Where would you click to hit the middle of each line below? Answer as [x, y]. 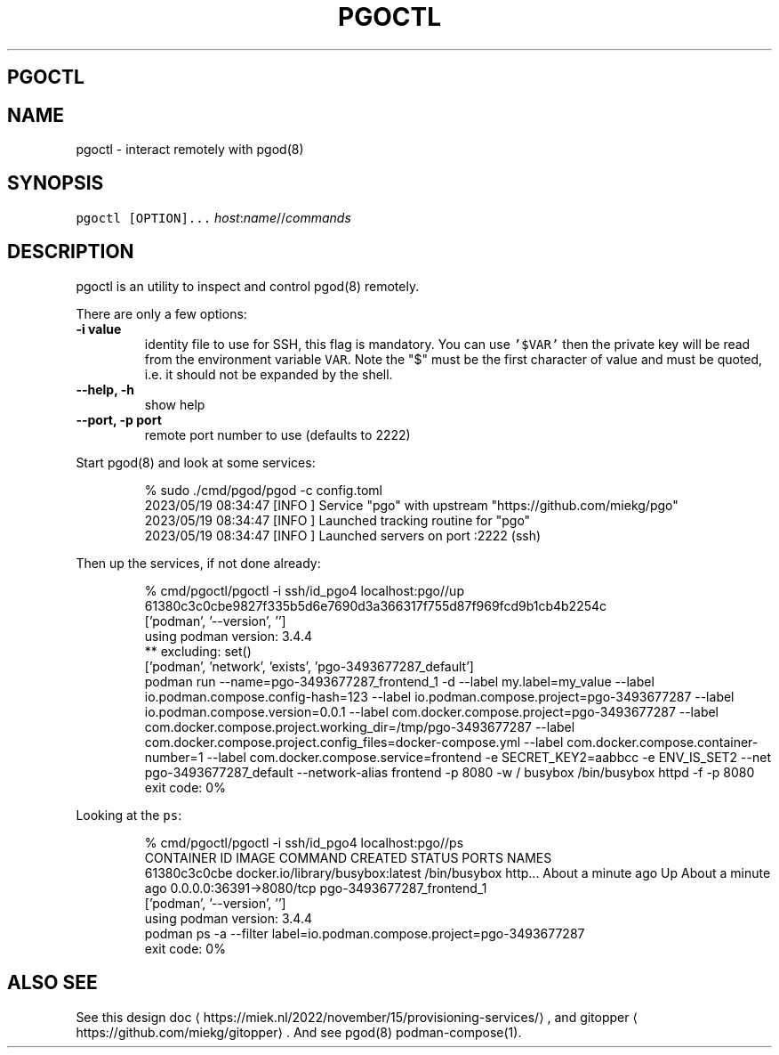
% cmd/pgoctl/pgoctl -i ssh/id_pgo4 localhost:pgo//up [304, 590]
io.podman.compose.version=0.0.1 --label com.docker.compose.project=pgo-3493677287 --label [431, 711]
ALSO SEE [52, 983]
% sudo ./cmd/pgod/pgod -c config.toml [263, 490]
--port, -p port [119, 419]
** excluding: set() [198, 651]
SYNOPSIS [56, 183]
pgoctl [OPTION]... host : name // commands [213, 217]
